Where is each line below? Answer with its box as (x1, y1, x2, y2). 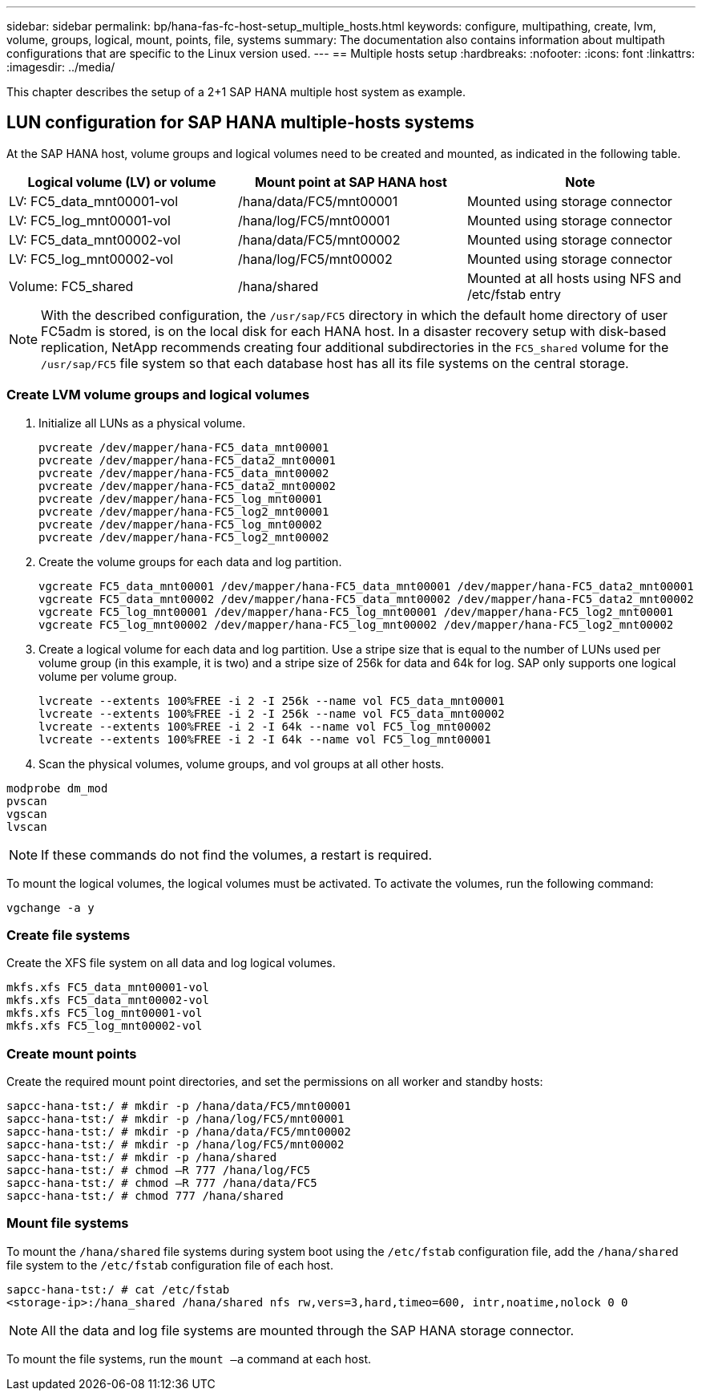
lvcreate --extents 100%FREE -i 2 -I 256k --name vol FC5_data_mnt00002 (38, 707, 505, 720)
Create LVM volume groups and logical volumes (6, 387, 310, 403)
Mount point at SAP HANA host (255, 173, 447, 190)
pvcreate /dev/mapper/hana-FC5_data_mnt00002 (38, 466, 329, 480)
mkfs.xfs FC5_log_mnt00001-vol (6, 1006, 203, 1020)
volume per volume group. (38, 669, 177, 683)
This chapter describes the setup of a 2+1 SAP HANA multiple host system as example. (6, 85, 466, 99)
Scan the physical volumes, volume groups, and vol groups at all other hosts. (38, 756, 445, 771)
